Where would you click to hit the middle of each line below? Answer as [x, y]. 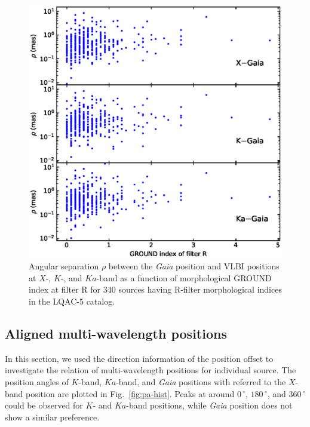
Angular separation [64, 266]
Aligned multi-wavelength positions [116, 333]
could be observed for [44, 405]
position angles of [37, 381]
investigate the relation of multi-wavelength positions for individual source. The [151, 370]
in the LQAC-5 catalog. [72, 301]
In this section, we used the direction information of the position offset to [139, 358]
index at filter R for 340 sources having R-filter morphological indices [155, 289]
